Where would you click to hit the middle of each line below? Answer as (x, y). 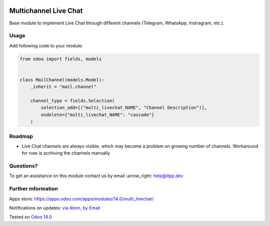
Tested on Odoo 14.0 (30, 217)
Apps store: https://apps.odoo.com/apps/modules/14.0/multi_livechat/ (81, 199)
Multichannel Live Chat (46, 11)
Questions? (23, 166)
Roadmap (21, 136)
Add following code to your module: (46, 45)
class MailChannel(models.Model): (62, 80)
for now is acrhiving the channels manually (66, 153)
